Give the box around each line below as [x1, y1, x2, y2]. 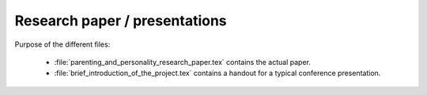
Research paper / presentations [14, 12, 227, 29]
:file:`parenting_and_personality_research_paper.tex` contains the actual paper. [54, 57, 312, 66]
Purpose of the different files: [14, 40, 111, 49]
